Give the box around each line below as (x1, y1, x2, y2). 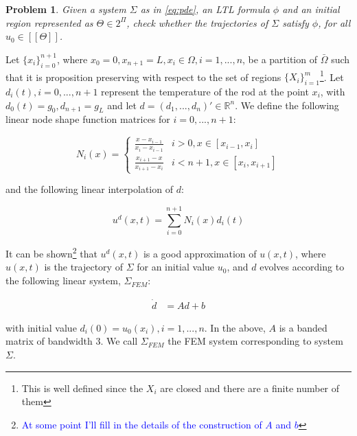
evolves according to (260, 260, 345, 274)
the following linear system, (5, 273, 121, 288)
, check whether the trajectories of (126, 15, 268, 30)
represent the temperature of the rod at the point (101, 84, 309, 99)
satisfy (282, 15, 309, 30)
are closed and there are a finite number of (160, 380, 340, 395)
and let (107, 97, 137, 112)
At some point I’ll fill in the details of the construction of (21, 417, 262, 431)
